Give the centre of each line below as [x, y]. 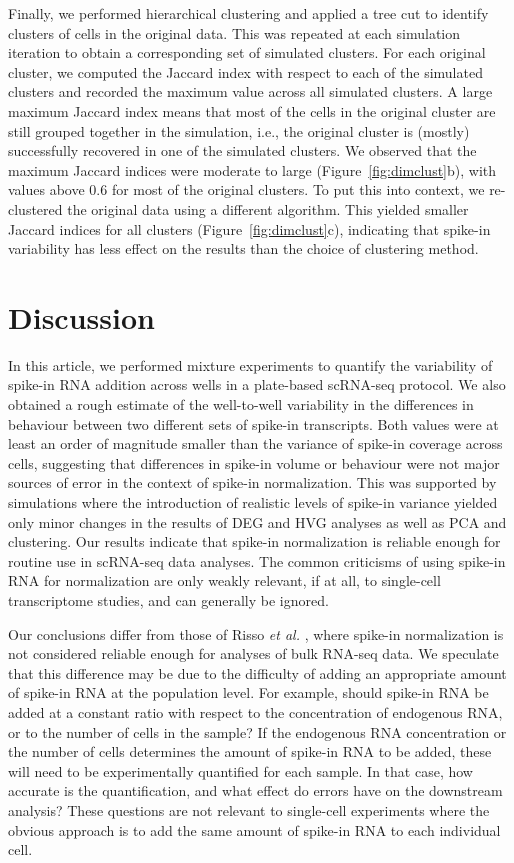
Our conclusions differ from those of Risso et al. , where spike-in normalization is [256, 633]
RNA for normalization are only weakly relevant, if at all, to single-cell [224, 580]
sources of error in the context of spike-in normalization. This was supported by [252, 482]
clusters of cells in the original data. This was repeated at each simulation [234, 32]
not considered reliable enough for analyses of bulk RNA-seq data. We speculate [253, 653]
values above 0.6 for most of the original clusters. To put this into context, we [246, 189]
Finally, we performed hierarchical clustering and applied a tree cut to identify [248, 13]
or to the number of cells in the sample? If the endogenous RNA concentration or [257, 731]
